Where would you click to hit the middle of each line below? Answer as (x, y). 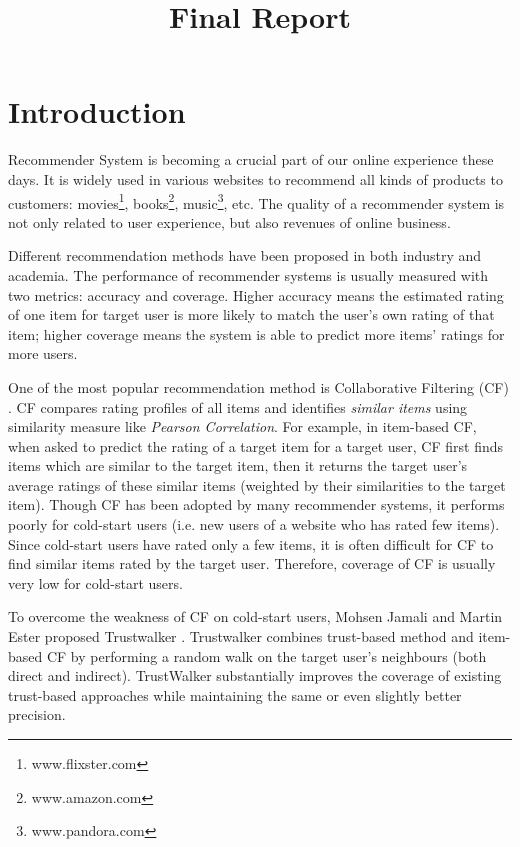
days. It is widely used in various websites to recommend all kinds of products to (255, 178)
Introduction (97, 111)
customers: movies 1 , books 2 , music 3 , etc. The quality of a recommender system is (256, 201)
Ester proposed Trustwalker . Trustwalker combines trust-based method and (241, 636)
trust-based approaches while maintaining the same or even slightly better (235, 694)
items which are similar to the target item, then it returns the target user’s (238, 465)
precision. (37, 714)
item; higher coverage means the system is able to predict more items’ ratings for (256, 333)
